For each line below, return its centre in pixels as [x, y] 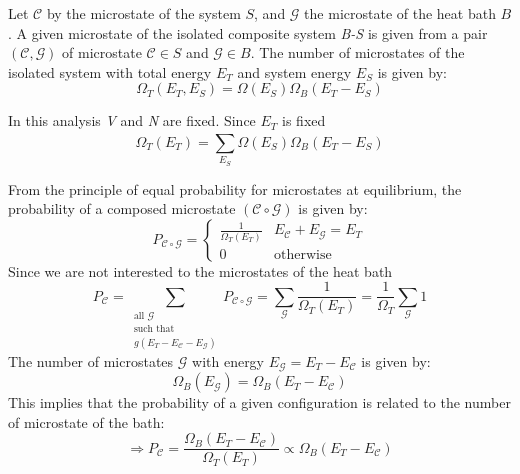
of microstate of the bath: [86, 421]
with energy [228, 360]
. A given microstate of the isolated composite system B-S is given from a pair [248, 32]
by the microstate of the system [143, 13]
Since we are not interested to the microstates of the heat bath [200, 270]
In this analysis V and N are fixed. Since [132, 120]
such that [154, 329]
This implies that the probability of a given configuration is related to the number [259, 402]
